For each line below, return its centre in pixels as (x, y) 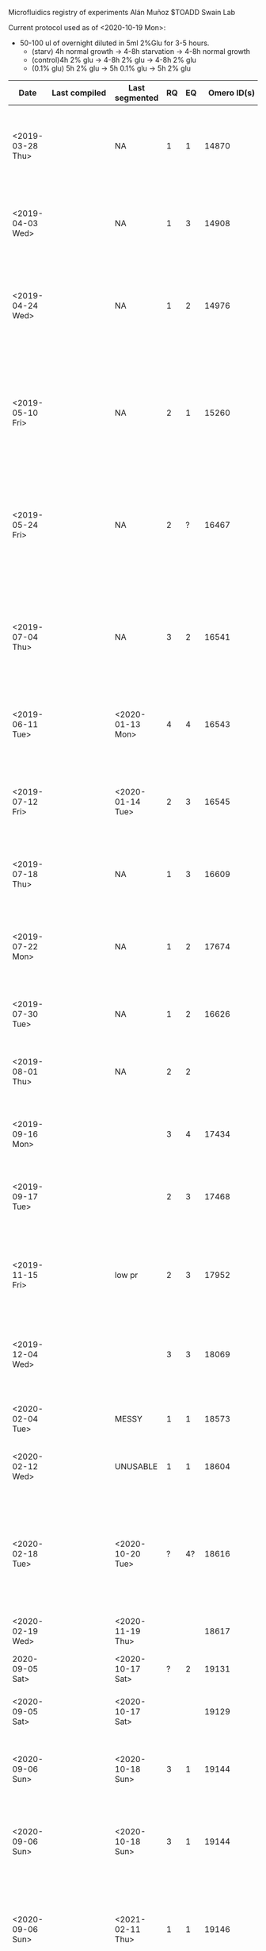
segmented (137, 98)
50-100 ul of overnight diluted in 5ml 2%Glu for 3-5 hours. (114, 43)
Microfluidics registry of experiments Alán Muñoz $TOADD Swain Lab (122, 12)
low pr (126, 1275)
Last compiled (79, 93)
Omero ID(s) (232, 93)
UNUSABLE (136, 1466)
